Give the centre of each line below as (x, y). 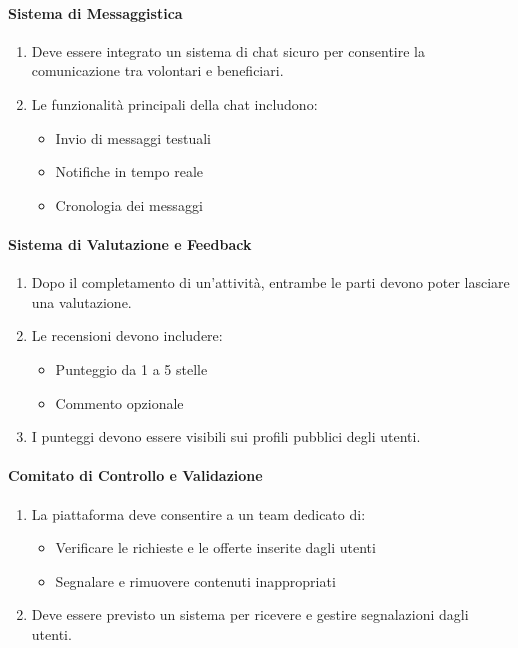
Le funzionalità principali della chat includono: (174, 103)
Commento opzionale (119, 402)
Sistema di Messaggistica (95, 12)
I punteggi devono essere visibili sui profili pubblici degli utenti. (226, 436)
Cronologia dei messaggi (129, 204)
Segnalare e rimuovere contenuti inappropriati (195, 580)
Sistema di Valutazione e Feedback (130, 243)
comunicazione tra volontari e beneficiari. (157, 70)
